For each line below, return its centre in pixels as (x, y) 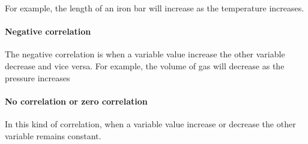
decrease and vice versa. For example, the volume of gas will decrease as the (145, 65)
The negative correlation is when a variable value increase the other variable (145, 54)
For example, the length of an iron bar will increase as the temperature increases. (155, 8)
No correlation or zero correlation (76, 101)
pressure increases (38, 77)
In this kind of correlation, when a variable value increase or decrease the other (150, 123)
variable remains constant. (53, 135)
